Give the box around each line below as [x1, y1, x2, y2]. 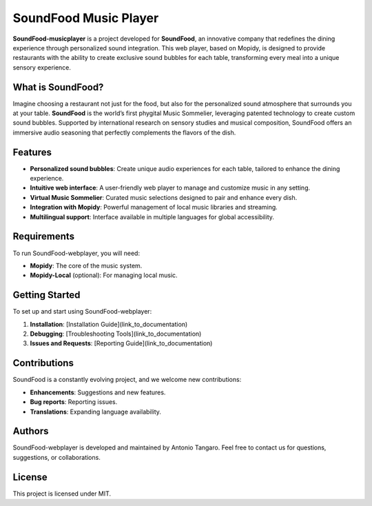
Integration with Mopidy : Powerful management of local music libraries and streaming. [30, 203, 278, 212]
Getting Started [12, 290, 81, 301]
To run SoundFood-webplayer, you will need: [12, 249, 141, 257]
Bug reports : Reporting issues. [30, 398, 118, 406]
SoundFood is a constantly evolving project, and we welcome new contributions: [12, 376, 242, 384]
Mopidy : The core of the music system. [30, 261, 143, 270]
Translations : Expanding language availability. [30, 407, 162, 416]
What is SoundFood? [12, 81, 104, 93]
